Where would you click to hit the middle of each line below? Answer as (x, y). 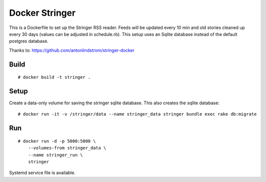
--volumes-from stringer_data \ (67, 148)
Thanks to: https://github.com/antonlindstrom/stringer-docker (72, 50)
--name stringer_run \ (55, 155)
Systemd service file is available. (42, 173)
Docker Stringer (42, 13)
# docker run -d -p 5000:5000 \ (57, 141)
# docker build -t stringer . (54, 77)
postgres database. (29, 41)
